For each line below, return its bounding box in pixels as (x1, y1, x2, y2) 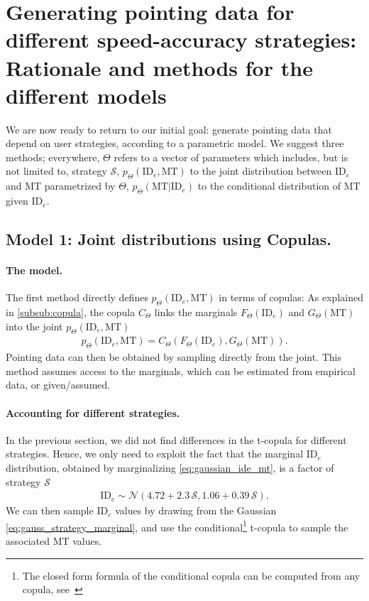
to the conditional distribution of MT (197, 178, 360, 193)
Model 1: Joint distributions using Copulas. (6, 228, 332, 250)
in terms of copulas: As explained (219, 290, 363, 305)
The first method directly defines (6, 290, 148, 305)
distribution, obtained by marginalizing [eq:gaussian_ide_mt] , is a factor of (6, 460, 334, 475)
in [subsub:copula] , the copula (6, 305, 136, 320)
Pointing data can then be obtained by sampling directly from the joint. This (6, 350, 341, 364)
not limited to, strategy (6, 163, 107, 178)
